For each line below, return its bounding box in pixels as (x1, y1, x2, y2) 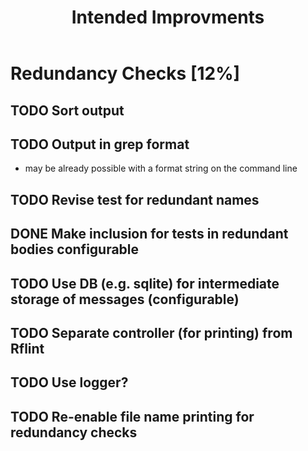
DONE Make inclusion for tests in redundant (10, 226, 289, 243)
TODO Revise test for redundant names (10, 191, 260, 208)
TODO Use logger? (10, 374, 129, 391)
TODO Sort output (10, 102, 125, 119)
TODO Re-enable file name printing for (10, 408, 255, 425)
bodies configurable (10, 241, 140, 258)
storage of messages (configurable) (10, 291, 240, 308)
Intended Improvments (71, 6, 265, 29)
